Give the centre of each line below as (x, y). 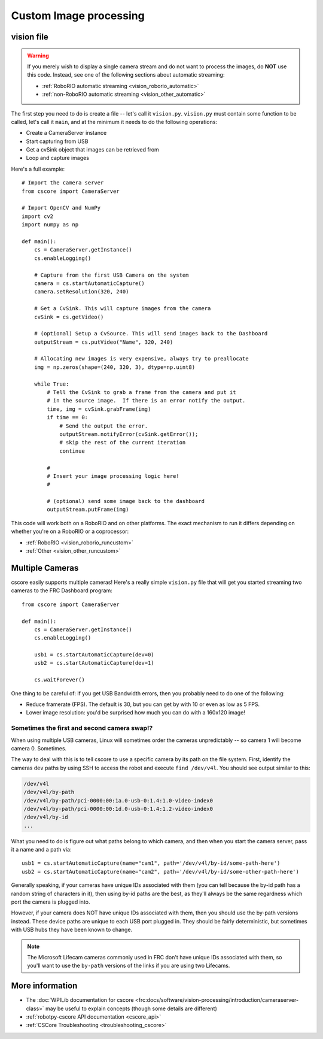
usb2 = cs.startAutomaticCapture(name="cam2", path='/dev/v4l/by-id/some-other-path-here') (160, 872)
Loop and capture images (58, 158)
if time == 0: (68, 417)
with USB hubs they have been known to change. (72, 930)
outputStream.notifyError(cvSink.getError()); (129, 434)
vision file (30, 37)
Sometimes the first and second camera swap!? (82, 728)
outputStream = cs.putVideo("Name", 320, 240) (103, 342)
